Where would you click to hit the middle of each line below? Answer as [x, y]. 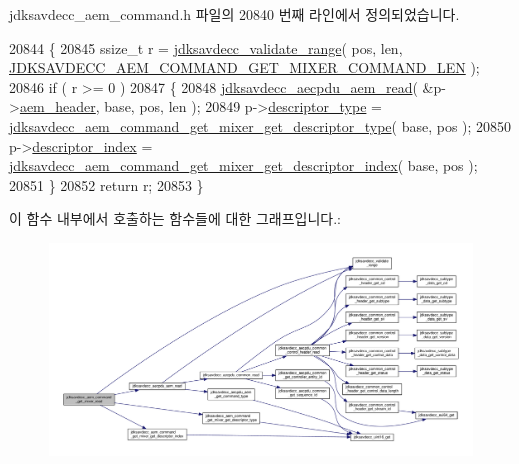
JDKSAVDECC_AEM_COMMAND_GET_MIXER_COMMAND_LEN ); [244, 67]
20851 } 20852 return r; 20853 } [106, 184]
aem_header [57, 106]
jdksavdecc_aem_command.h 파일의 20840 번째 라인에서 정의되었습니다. [234, 14]
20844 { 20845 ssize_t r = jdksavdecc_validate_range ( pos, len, [206, 47]
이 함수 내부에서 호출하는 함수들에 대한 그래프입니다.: [175, 218]
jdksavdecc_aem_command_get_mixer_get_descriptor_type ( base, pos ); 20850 [260, 125]
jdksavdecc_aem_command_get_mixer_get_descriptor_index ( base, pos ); [243, 165]
